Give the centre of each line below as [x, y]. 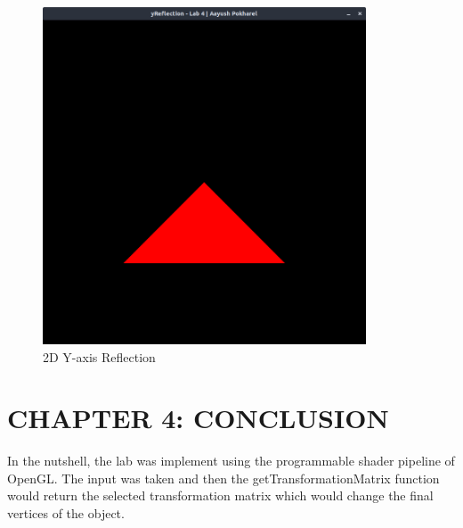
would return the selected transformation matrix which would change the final [220, 495]
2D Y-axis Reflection [99, 356]
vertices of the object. [66, 513]
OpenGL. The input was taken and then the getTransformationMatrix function [223, 478]
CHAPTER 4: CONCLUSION [198, 418]
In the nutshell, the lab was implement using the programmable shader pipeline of [231, 461]
